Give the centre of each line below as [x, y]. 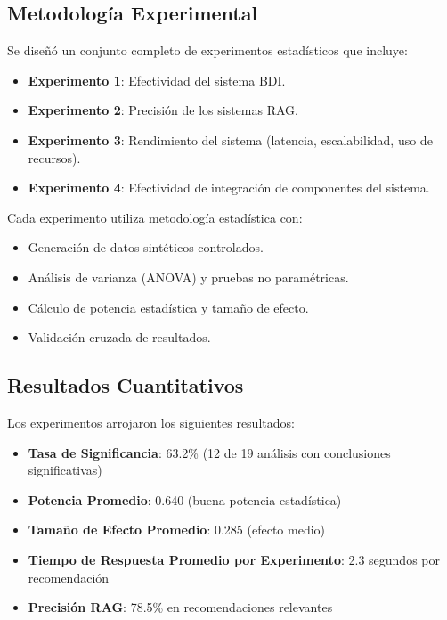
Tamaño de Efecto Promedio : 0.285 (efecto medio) [176, 530]
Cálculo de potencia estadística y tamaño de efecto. [168, 307]
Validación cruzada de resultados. [119, 337]
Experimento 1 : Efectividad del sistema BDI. [157, 80]
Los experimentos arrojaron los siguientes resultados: [151, 422]
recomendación [69, 577]
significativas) [65, 470]
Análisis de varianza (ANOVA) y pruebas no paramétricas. [188, 277]
